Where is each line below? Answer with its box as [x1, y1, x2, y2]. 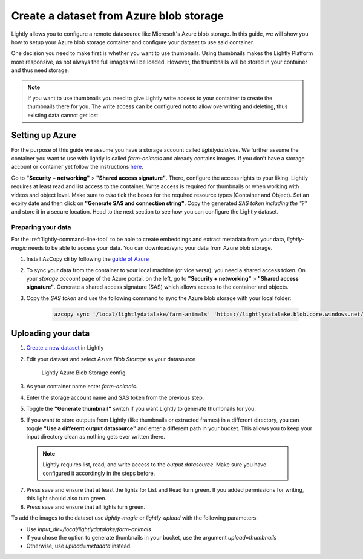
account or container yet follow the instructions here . [11, 163, 143, 171]
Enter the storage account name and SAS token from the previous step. [26, 394, 204, 401]
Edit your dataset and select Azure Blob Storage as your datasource [26, 355, 196, 362]
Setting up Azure [11, 130, 77, 140]
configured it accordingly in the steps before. [42, 469, 155, 477]
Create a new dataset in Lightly [26, 344, 104, 351]
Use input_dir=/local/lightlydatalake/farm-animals [26, 525, 151, 532]
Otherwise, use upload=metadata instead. [26, 542, 132, 550]
